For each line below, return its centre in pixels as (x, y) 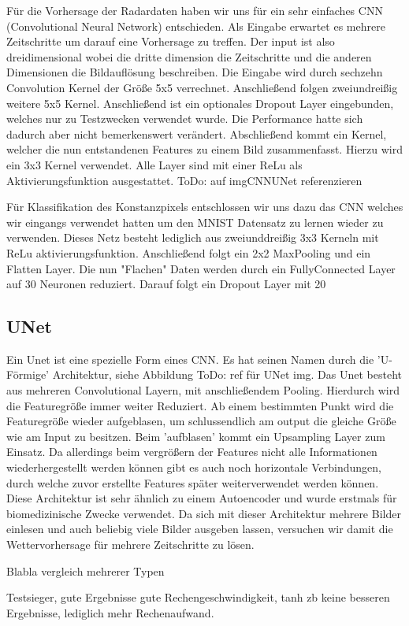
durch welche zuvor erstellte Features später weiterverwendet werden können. (193, 482)
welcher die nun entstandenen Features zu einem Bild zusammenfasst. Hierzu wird (204, 149)
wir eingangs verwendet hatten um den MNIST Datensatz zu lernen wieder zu (195, 222)
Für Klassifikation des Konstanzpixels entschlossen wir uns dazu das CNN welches (205, 207)
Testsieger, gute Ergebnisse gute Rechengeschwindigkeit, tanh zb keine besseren (198, 597)
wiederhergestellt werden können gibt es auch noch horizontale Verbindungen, (194, 467)
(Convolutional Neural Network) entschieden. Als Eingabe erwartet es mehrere (196, 26)
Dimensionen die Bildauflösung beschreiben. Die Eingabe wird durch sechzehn (195, 72)
